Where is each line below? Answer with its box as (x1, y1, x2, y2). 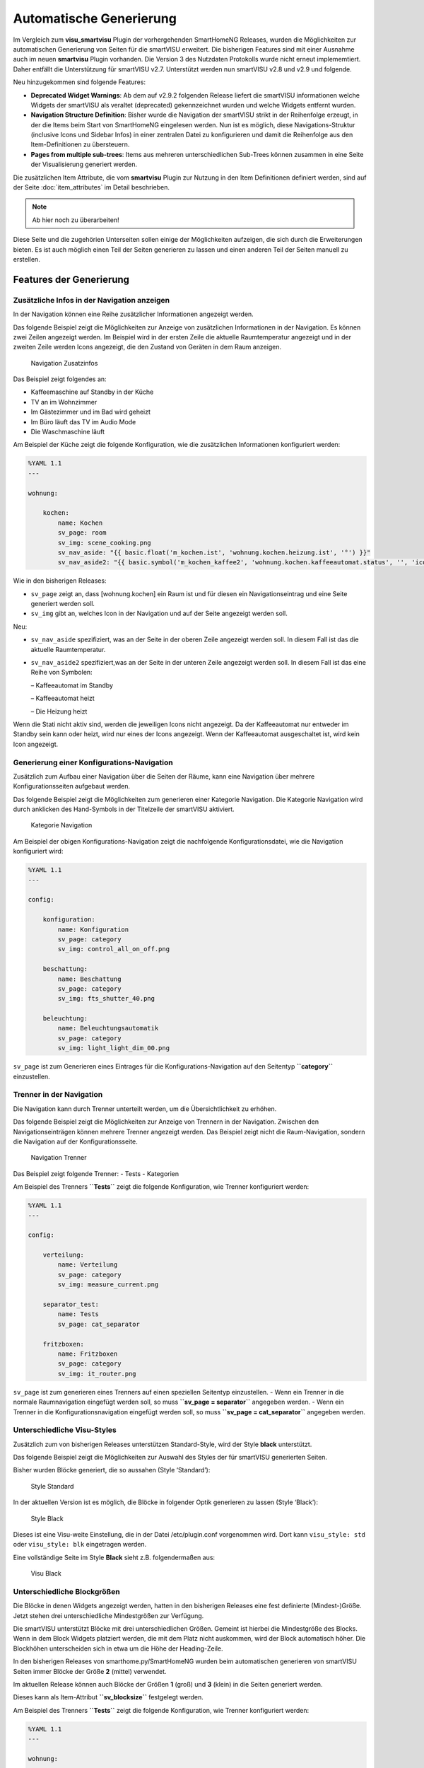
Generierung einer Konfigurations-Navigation (13, 757, 173, 767)
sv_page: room (57, 529, 107, 537)
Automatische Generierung (13, 11, 177, 26)
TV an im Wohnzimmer (30, 397, 98, 406)
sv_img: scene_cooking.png (57, 538, 151, 547)
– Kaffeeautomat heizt (30, 694, 95, 703)
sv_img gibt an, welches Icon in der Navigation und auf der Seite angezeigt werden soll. (30, 609, 288, 618)
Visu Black (30, 1569, 61, 1578)
